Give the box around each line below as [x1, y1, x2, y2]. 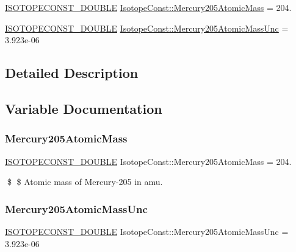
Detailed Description [5, 63, 139, 82]
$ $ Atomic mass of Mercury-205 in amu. [7, 175, 163, 188]
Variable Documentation [5, 99, 162, 117]
